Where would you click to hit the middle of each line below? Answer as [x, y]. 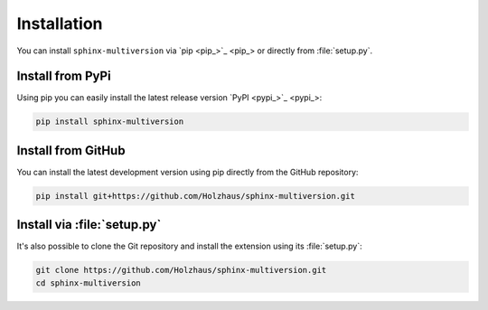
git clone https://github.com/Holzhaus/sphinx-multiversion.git [181, 270]
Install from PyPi [64, 76]
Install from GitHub [71, 150]
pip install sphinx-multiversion [110, 122]
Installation [60, 23]
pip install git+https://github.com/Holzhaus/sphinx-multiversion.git [196, 196]
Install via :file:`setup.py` [89, 225]
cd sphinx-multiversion [89, 283]
